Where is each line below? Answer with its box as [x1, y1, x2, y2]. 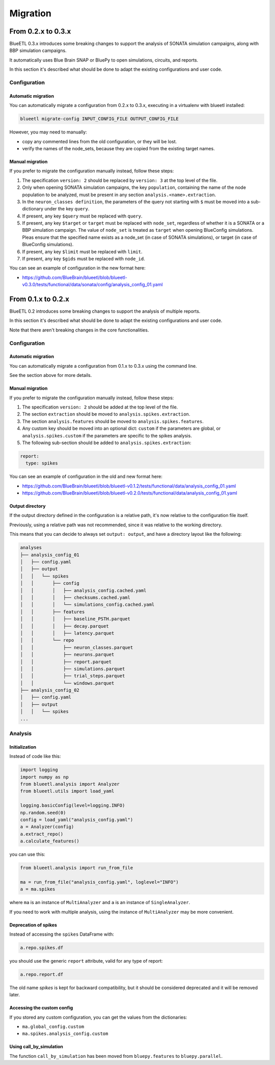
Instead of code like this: [9, 753, 61, 759]
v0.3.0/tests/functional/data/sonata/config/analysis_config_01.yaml [22, 282, 163, 288]
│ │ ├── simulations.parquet [20, 666, 125, 672]
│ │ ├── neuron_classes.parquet [20, 644, 133, 650]
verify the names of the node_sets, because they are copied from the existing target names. [22, 145, 215, 151]
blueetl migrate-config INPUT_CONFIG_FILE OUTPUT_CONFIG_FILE [20, 116, 179, 122]
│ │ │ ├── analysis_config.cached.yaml [20, 587, 147, 593]
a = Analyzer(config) [20, 824, 74, 830]
